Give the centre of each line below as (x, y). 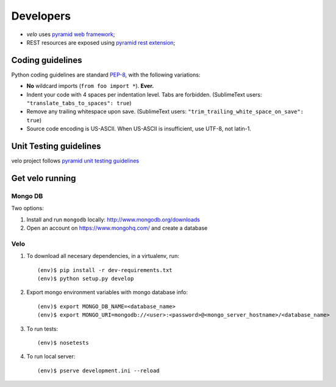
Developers (41, 16)
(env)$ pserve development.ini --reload (98, 370)
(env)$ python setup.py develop (86, 278)
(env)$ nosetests (63, 343)
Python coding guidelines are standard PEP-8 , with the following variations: (106, 75)
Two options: (27, 208)
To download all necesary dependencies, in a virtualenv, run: (103, 256)
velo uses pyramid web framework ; (71, 34)
